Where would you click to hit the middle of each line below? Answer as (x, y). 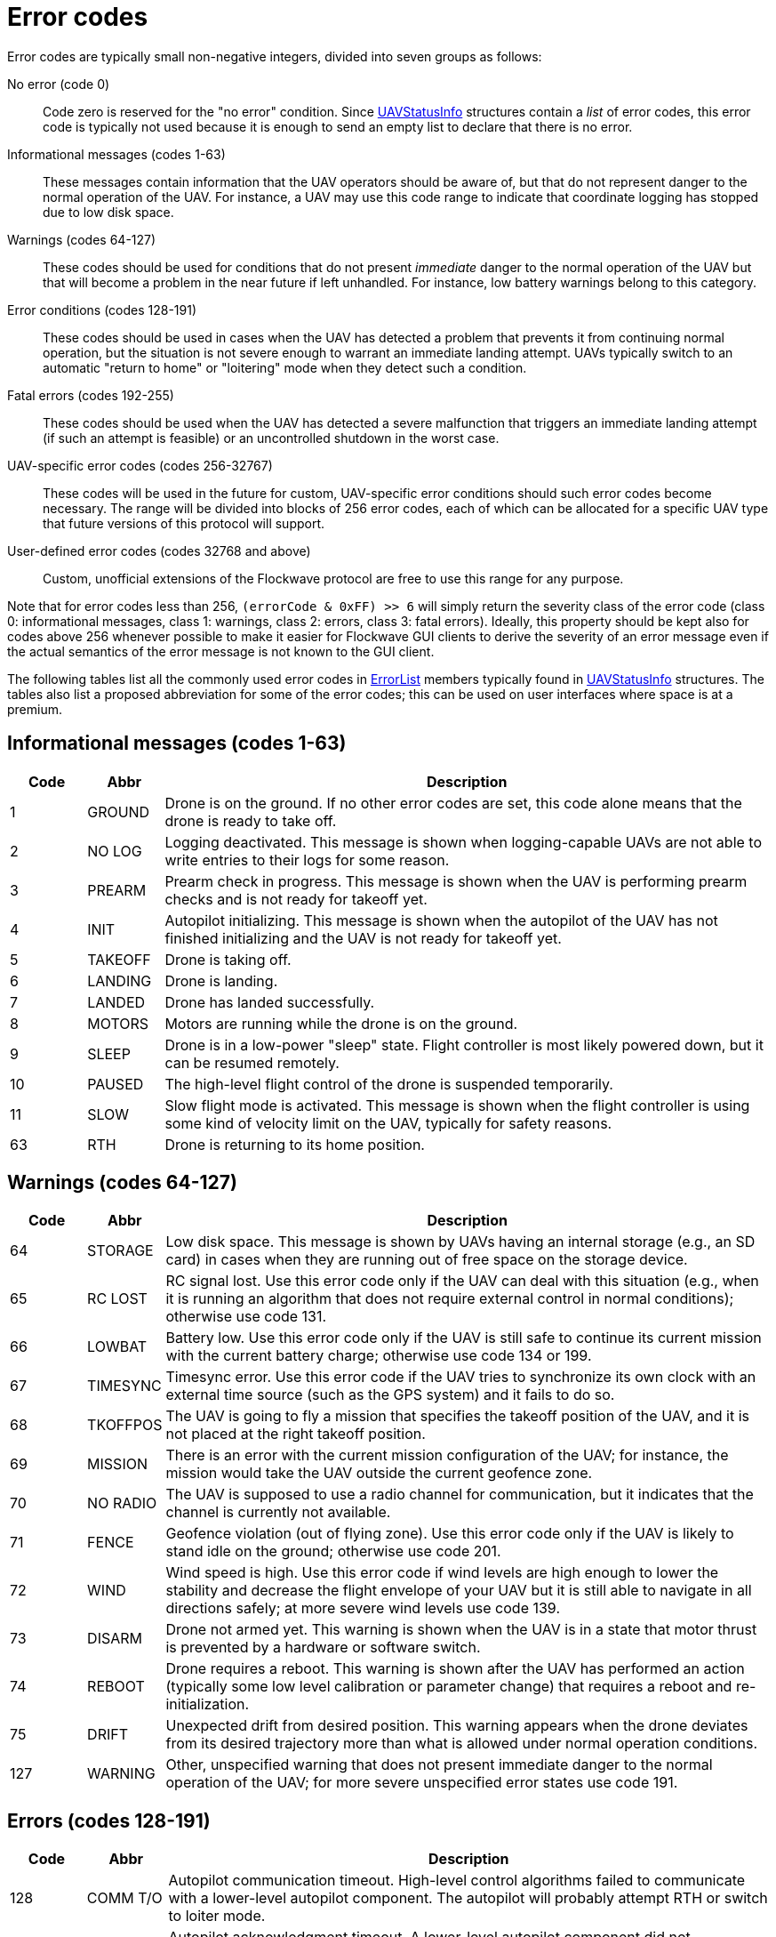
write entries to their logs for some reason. (307, 860)
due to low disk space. (108, 212)
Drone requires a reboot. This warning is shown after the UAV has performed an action (455, 1669)
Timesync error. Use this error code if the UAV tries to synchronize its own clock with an (461, 1377)
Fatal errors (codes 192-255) (91, 395)
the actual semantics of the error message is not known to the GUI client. (221, 651)
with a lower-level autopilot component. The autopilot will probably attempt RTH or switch (468, 1898)
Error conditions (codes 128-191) (102, 309)
